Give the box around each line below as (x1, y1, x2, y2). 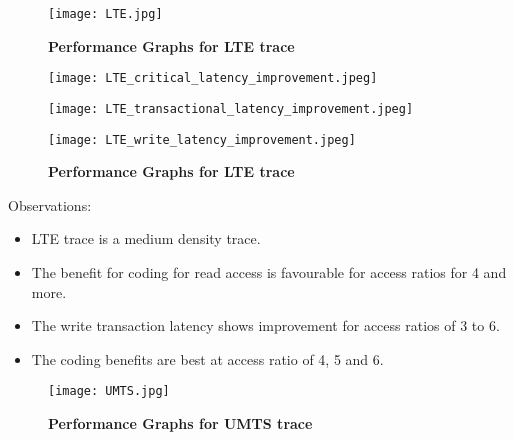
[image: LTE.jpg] (48, 7, 163, 21)
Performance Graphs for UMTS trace (48, 413, 313, 434)
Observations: (8, 194, 92, 215)
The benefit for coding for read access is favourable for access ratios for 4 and (31, 262, 507, 282)
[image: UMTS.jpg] (48, 384, 170, 399)
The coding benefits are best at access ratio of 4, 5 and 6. (31, 348, 384, 369)
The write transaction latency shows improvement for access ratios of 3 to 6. (31, 315, 500, 336)
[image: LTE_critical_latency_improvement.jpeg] (48, 71, 378, 86)
